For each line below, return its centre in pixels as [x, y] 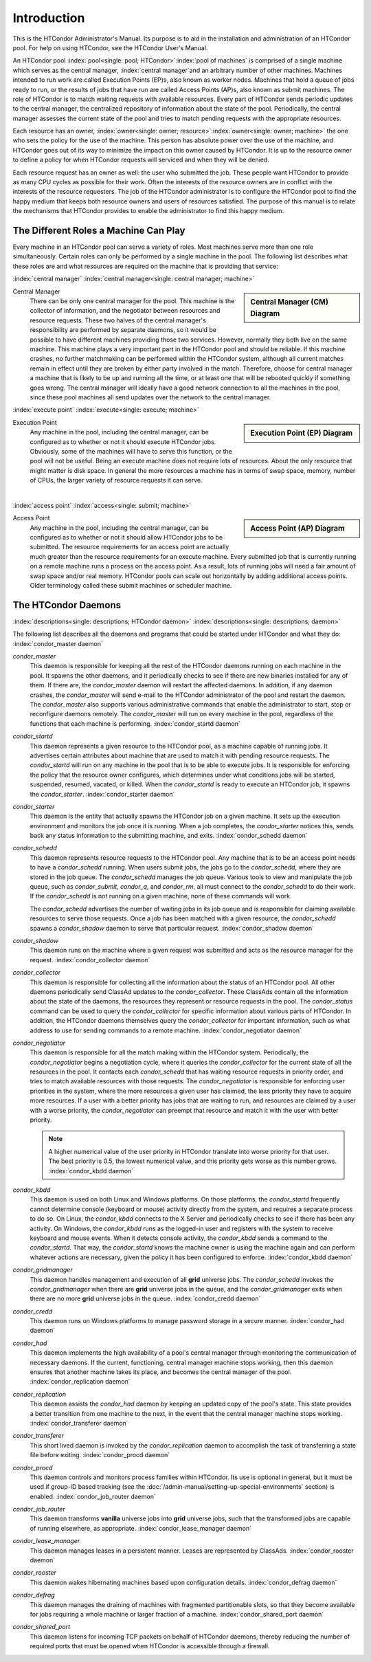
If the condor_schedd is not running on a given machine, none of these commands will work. [161, 896]
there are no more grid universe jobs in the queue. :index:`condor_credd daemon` [145, 1298]
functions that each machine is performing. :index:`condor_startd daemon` [135, 723]
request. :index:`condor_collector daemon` [90, 960]
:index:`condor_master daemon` [58, 643]
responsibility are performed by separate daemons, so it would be [123, 330]
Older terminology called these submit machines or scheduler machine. [131, 585]
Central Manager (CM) [290, 302]
